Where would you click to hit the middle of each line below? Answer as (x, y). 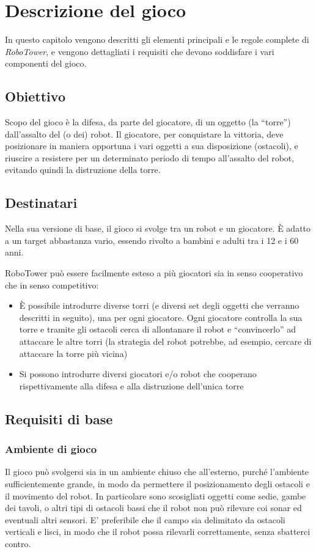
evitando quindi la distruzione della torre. (83, 170)
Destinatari (41, 203)
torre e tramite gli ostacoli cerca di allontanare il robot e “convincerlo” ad (158, 329)
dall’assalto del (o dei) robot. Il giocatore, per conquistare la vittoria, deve (144, 134)
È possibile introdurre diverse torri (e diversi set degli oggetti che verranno (159, 305)
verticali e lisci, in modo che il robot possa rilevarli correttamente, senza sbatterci (158, 532)
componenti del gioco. (46, 63)
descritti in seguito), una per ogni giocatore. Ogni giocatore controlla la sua (161, 317)
